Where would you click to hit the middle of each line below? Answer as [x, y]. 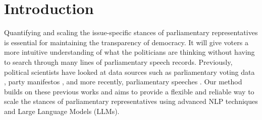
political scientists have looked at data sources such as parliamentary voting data [129, 72]
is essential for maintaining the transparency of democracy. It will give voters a [126, 42]
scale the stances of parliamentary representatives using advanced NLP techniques [131, 101]
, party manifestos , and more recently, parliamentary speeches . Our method [123, 82]
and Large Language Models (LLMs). [62, 111]
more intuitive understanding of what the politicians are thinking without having [129, 52]
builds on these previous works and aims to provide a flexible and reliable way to [129, 91]
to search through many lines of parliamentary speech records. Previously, [118, 62]
